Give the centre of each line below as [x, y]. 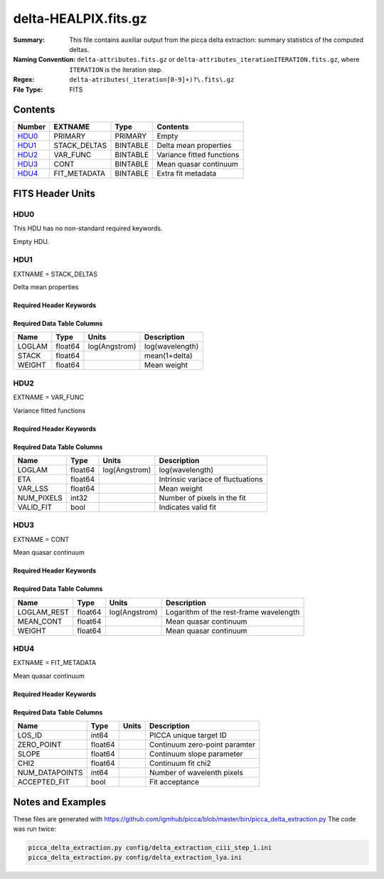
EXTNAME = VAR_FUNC [49, 398]
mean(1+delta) [169, 356]
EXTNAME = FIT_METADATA [55, 663]
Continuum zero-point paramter [203, 745]
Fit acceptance [174, 782]
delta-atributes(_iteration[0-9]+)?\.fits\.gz [152, 80]
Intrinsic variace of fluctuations [211, 479]
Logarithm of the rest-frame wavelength [233, 612]
